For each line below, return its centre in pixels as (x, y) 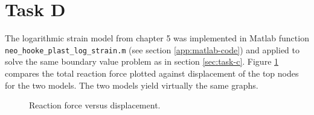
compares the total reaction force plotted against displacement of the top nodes (152, 73)
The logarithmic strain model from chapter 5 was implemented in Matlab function (157, 38)
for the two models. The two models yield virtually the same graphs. (132, 85)
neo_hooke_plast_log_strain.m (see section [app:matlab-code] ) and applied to (152, 49)
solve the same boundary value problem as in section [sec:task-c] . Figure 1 (142, 61)
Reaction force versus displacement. (95, 105)
